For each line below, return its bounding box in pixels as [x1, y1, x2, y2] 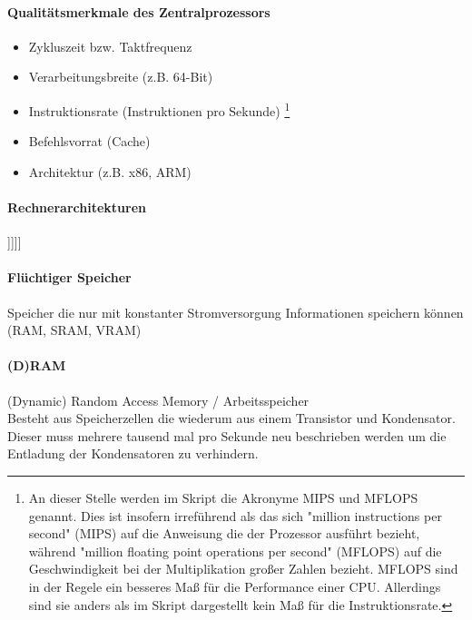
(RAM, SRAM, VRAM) [7, 320, 142, 340]
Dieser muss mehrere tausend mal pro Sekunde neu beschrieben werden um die [7, 426, 447, 445]
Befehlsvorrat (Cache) [28, 132, 151, 151]
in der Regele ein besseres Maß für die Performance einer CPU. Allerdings [28, 576, 441, 595]
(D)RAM [7, 356, 66, 375]
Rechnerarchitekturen [7, 198, 146, 217]
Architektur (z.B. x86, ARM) [28, 162, 192, 181]
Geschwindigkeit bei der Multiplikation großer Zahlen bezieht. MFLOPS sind [28, 559, 458, 578]
